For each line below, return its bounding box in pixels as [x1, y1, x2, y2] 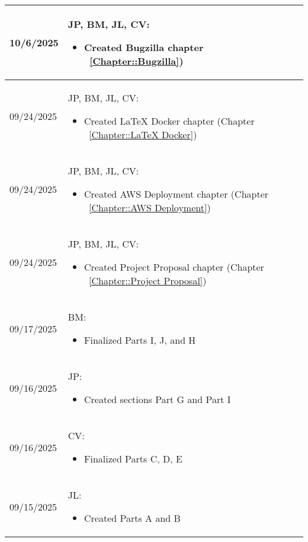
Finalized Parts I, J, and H [84, 333, 196, 347]
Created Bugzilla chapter [84, 40, 204, 54]
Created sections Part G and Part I [84, 392, 231, 406]
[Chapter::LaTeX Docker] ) [89, 128, 197, 141]
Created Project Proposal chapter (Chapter [84, 260, 264, 274]
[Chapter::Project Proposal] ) [89, 274, 207, 287]
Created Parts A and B [84, 511, 181, 525]
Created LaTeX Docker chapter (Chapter [84, 114, 255, 128]
